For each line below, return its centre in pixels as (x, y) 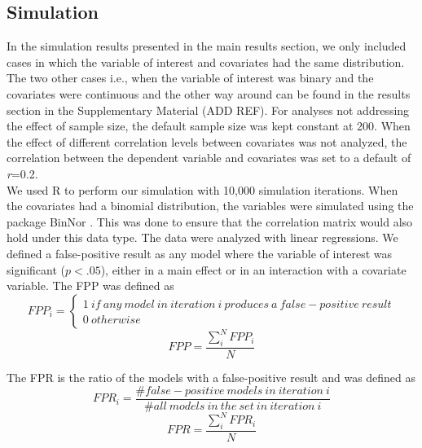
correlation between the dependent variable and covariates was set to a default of (209, 158)
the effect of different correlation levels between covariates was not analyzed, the (207, 141)
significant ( (36, 269)
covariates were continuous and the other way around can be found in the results (209, 93)
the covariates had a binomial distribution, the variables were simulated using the (210, 206)
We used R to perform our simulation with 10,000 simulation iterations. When (202, 189)
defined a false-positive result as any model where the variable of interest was (200, 253)
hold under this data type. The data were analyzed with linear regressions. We (202, 237)
